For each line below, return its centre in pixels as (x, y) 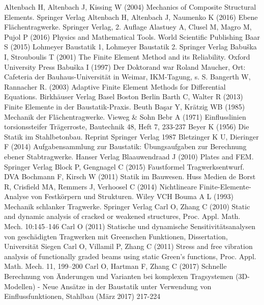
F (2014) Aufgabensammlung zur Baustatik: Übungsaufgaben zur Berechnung (125, 146)
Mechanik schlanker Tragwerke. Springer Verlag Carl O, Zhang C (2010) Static (127, 206)
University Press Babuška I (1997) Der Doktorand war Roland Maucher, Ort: (125, 66)
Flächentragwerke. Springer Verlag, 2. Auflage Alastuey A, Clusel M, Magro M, (128, 27)
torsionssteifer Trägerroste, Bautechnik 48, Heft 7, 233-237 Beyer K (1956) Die (127, 127)
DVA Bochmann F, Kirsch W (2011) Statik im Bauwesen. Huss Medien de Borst (130, 176)
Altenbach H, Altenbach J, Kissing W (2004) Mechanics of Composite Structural (130, 7)
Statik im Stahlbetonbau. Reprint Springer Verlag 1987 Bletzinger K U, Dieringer (131, 136)
